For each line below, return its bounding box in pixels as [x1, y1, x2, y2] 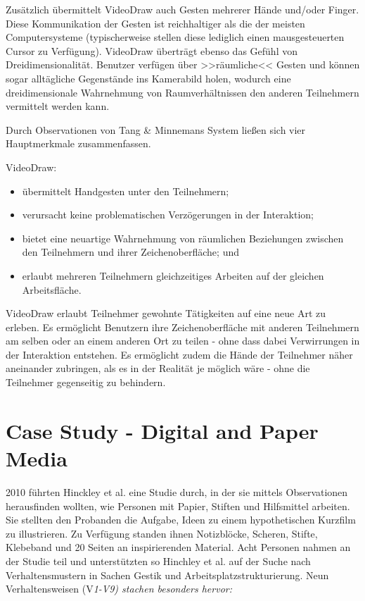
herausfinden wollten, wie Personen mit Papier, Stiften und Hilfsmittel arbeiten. [6, 498, 350, 513]
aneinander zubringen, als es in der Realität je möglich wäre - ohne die [6, 361, 310, 376]
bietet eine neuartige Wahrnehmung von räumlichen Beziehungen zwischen [22, 230, 344, 245]
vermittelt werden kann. [6, 99, 110, 113]
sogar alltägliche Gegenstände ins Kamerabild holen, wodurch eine [6, 70, 291, 85]
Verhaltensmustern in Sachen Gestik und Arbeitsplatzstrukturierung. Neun [6, 567, 329, 582]
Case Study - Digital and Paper [6, 416, 319, 445]
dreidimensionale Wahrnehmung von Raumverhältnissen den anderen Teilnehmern [6, 85, 359, 99]
